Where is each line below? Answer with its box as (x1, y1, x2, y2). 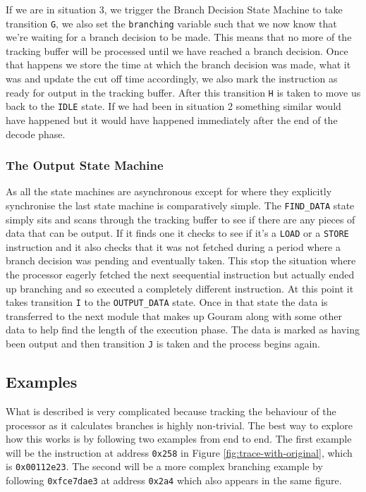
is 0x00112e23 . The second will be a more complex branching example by (6, 459, 323, 474)
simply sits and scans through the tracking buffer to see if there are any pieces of (6, 211, 355, 226)
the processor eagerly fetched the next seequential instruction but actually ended (6, 267, 355, 282)
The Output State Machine (6, 156, 164, 174)
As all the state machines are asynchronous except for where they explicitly (6, 184, 332, 199)
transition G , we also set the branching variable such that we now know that (6, 16, 337, 30)
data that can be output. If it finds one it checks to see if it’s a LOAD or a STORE (6, 226, 349, 240)
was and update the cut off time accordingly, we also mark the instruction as (6, 71, 338, 86)
